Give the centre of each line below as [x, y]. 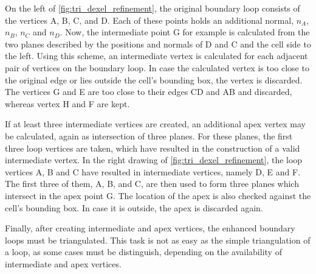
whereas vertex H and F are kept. [67, 103]
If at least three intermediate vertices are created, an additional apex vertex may [156, 124]
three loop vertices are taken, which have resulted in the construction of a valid [153, 148]
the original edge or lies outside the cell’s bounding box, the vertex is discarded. [154, 79]
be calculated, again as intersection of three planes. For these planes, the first [149, 135]
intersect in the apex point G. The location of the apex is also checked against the [158, 195]
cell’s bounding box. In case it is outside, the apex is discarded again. [134, 207]
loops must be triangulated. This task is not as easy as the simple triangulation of [158, 240]
